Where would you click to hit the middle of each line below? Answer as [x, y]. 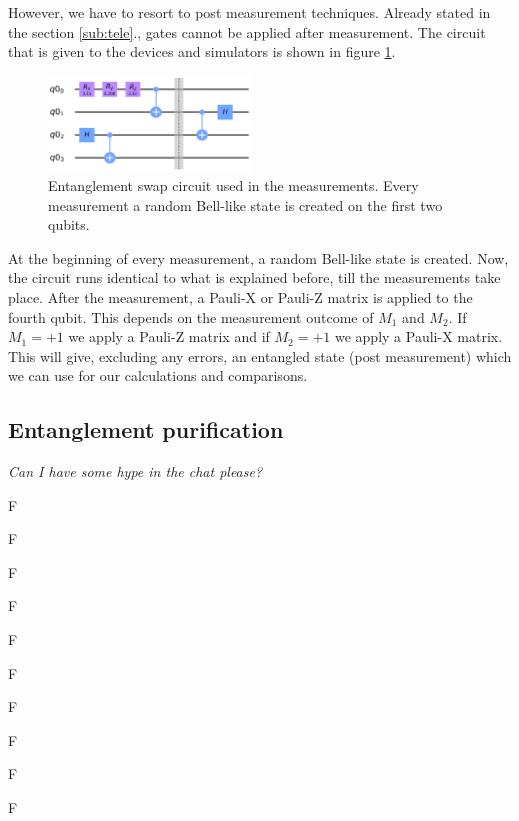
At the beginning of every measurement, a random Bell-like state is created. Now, [258, 257]
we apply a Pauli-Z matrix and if [169, 336]
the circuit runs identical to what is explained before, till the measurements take [254, 277]
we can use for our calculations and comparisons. [158, 375]
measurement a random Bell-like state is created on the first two [245, 204]
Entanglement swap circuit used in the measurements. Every [233, 184]
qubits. [69, 224]
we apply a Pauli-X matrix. [418, 336]
